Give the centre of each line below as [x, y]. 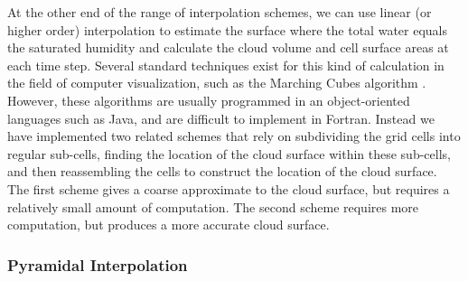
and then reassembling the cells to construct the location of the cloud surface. [222, 171]
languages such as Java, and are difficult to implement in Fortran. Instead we [221, 118]
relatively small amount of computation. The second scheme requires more [213, 206]
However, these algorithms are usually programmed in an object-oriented [209, 100]
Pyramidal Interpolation [98, 264]
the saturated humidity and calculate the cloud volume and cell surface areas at [228, 47]
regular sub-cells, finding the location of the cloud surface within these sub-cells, [229, 153]
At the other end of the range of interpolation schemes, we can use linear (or [220, 12]
